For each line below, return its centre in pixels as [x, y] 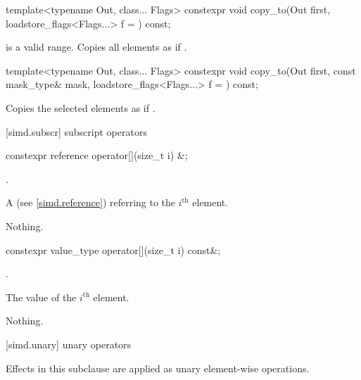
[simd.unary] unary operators [69, 344]
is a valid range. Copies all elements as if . [96, 47]
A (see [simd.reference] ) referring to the [91, 202]
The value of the [41, 297]
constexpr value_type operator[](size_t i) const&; [113, 249]
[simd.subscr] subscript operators [76, 131]
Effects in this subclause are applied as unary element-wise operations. [158, 368]
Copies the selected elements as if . [81, 107]
